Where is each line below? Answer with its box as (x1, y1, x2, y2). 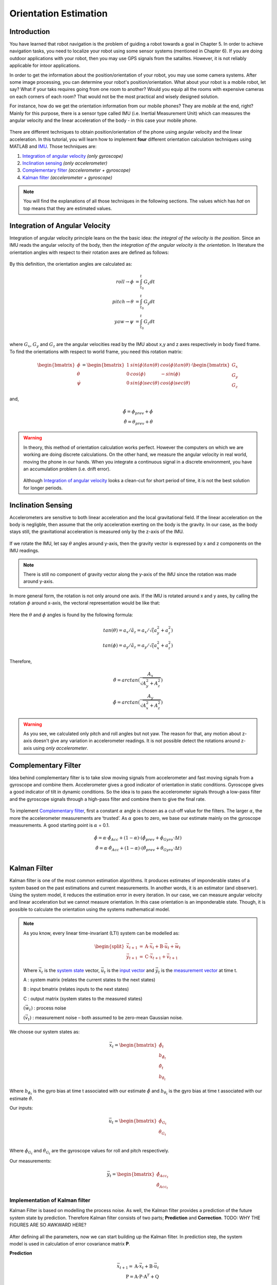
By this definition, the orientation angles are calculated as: (9, 261, 132, 267)
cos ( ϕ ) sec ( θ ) (160, 380, 190, 385)
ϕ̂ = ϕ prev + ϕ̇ (123, 409, 153, 416)
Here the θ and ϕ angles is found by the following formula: (9, 612, 133, 618)
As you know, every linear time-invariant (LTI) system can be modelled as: (23, 930, 180, 936)
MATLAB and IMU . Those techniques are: (9, 143, 97, 150)
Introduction (9, 27, 50, 36)
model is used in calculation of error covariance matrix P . (9, 1240, 130, 1246)
